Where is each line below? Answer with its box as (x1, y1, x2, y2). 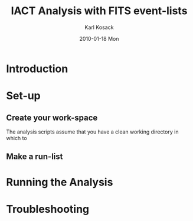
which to (6, 134, 28, 141)
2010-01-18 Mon (79, 35, 119, 42)
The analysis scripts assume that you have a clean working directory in (6, 128, 179, 135)
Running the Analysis (6, 175, 113, 188)
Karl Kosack (84, 24, 114, 31)
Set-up (6, 89, 41, 103)
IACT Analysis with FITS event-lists (11, 4, 188, 18)
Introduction (6, 62, 68, 75)
